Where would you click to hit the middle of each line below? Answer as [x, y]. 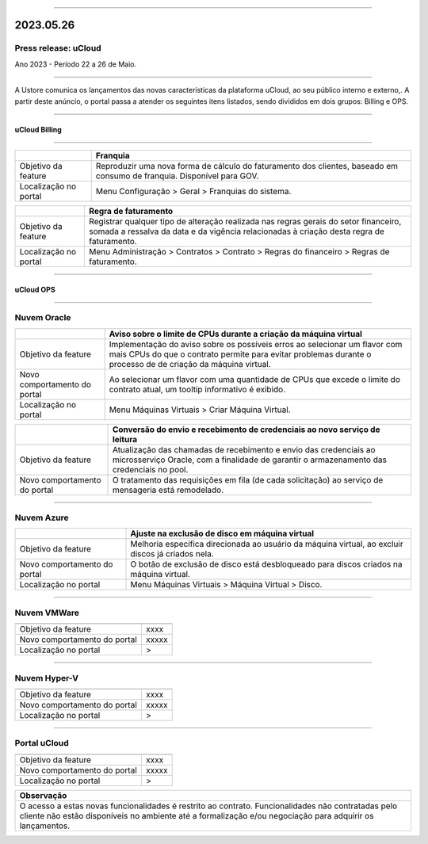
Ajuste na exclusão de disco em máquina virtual [222, 533]
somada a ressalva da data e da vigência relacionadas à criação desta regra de [236, 231]
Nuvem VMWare [47, 613]
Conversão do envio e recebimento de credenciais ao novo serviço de [246, 430]
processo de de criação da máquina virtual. [190, 364]
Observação [43, 795]
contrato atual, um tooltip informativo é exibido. [197, 389]
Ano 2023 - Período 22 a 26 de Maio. [76, 64]
